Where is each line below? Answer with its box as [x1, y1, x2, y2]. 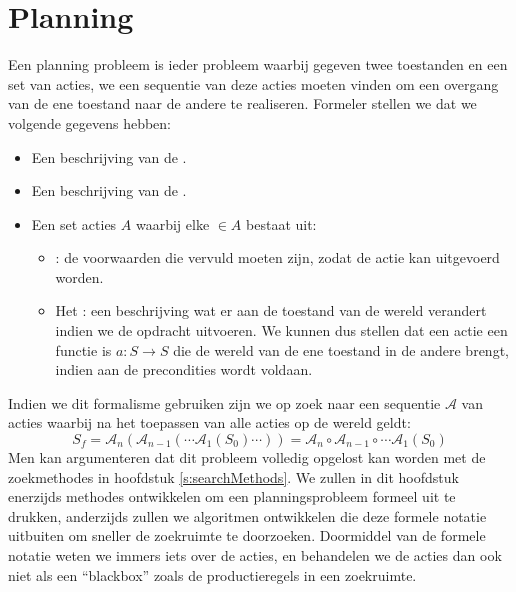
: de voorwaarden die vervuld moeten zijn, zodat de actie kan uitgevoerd [55, 247, 500, 268]
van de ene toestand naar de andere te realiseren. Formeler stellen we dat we [8, 93, 477, 114]
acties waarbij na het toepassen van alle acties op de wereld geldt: [8, 412, 411, 433]
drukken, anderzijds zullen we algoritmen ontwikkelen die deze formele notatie [8, 505, 487, 526]
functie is [55, 339, 112, 360]
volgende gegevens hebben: [8, 112, 172, 133]
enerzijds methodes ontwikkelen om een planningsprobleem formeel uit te [8, 486, 456, 507]
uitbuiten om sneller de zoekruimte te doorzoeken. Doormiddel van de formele [8, 525, 486, 546]
